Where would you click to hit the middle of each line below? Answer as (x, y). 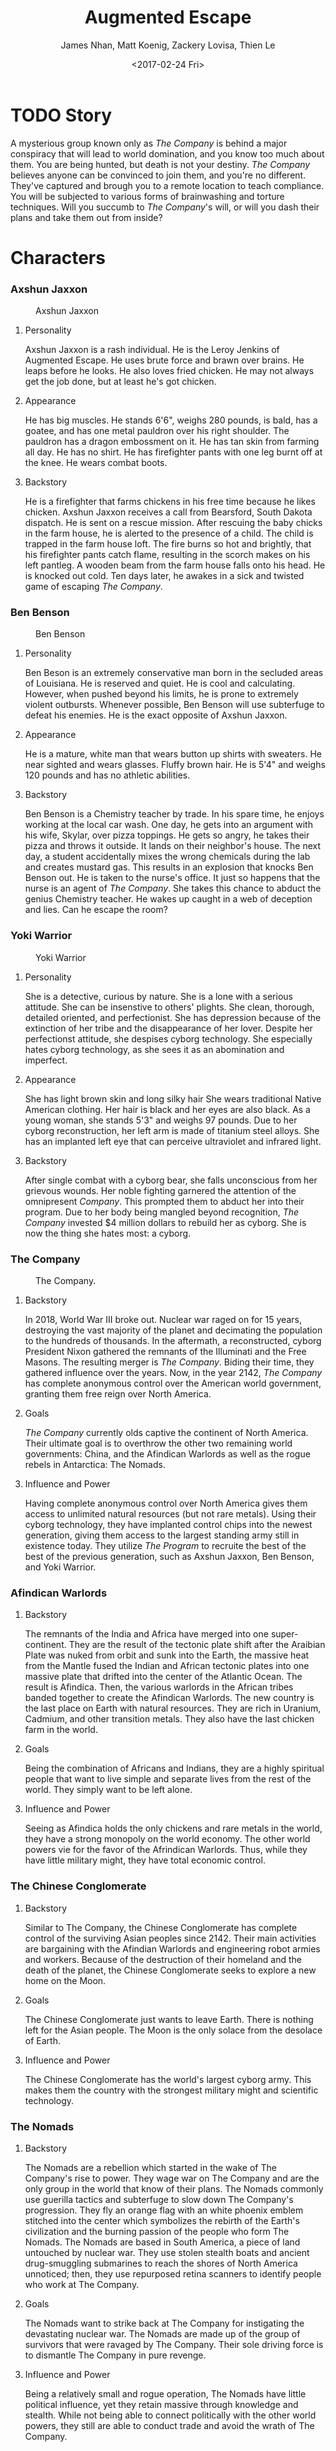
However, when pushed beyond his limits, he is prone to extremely (161, 694)
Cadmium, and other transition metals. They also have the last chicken (169, 1719)
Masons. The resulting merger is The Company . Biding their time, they (169, 1362)
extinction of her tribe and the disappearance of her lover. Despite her (168, 1028)
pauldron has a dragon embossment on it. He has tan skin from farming (172, 442)
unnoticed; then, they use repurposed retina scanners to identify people (173, 2273)
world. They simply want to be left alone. (108, 1790)
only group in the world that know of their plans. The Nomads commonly (174, 2188)
